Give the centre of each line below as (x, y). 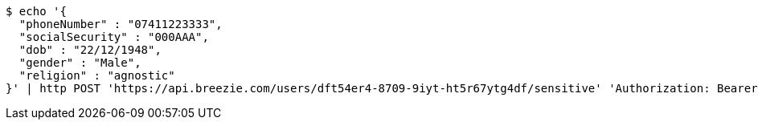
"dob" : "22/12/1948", (90, 50)
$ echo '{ (36, 11)
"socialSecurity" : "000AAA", (114, 37)
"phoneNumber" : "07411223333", (121, 24)
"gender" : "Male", (80, 63)
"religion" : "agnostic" (97, 75)
